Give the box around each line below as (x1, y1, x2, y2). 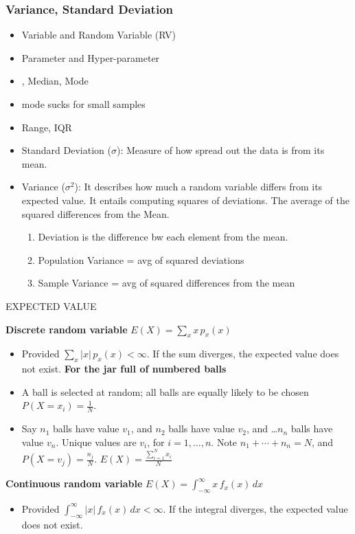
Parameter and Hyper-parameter (21, 50, 160, 65)
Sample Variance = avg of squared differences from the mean (38, 276, 295, 290)
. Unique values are (56, 434, 137, 449)
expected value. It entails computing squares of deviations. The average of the (21, 192, 350, 207)
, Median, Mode (21, 74, 89, 88)
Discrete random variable (5, 322, 128, 336)
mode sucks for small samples (21, 97, 146, 111)
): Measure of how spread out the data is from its (116, 143, 325, 157)
